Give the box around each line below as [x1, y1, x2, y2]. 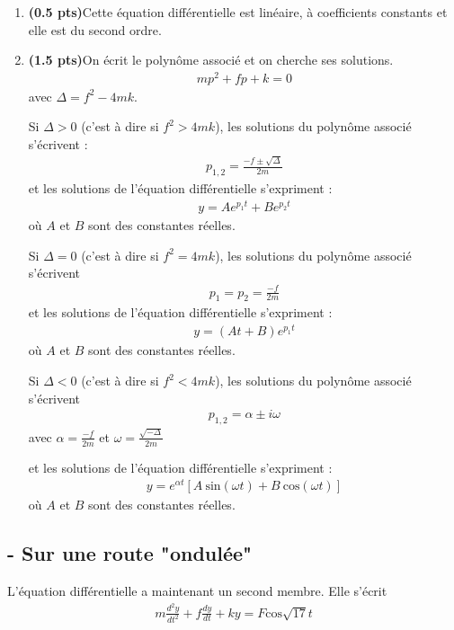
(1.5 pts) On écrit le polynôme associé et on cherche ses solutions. [28, 50, 394, 69]
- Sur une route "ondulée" [7, 539, 253, 567]
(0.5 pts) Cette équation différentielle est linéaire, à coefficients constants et [28, 3, 448, 21]
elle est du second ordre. [28, 20, 162, 39]
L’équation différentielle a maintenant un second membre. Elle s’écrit [7, 581, 387, 600]
